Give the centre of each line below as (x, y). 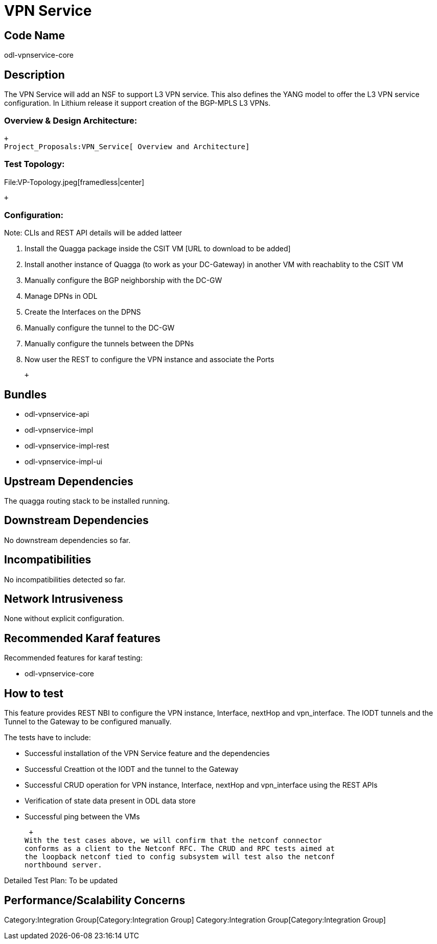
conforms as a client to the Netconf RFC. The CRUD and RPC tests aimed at (180, 849)
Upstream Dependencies (69, 481)
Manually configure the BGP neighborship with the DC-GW (123, 280)
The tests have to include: (48, 738)
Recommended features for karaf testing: (73, 658)
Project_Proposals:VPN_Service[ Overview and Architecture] (127, 146)
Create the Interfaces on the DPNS (83, 312)
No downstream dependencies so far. (67, 540)
